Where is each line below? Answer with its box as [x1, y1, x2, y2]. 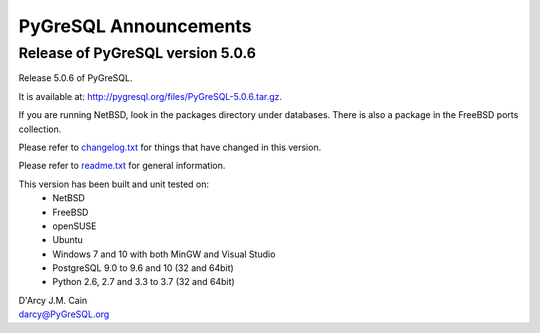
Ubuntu [52, 234, 84, 246]
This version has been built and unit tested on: [18, 178, 210, 190]
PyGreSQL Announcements [18, 15, 252, 37]
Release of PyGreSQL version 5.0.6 [18, 44, 257, 62]
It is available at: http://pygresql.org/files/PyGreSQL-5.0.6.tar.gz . [18, 90, 283, 102]
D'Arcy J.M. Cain [18, 294, 88, 306]
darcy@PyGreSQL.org [18, 308, 110, 320]
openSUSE [52, 220, 97, 232]
